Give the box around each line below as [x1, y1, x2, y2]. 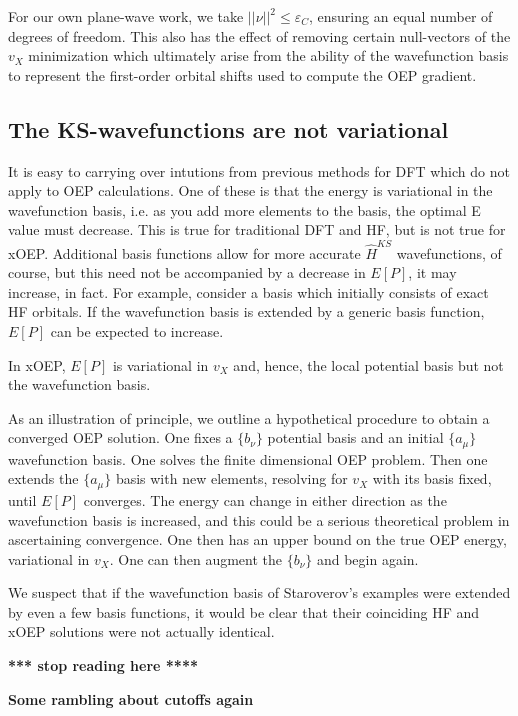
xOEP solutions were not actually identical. [8, 621, 275, 642]
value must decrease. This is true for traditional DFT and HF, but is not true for [8, 219, 506, 240]
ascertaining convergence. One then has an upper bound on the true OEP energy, [8, 529, 507, 550]
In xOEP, [8, 354, 66, 375]
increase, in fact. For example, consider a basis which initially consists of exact [8, 281, 489, 302]
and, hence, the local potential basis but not [233, 354, 504, 375]
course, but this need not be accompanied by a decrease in [8, 262, 366, 283]
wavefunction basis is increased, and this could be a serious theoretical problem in [8, 509, 510, 530]
